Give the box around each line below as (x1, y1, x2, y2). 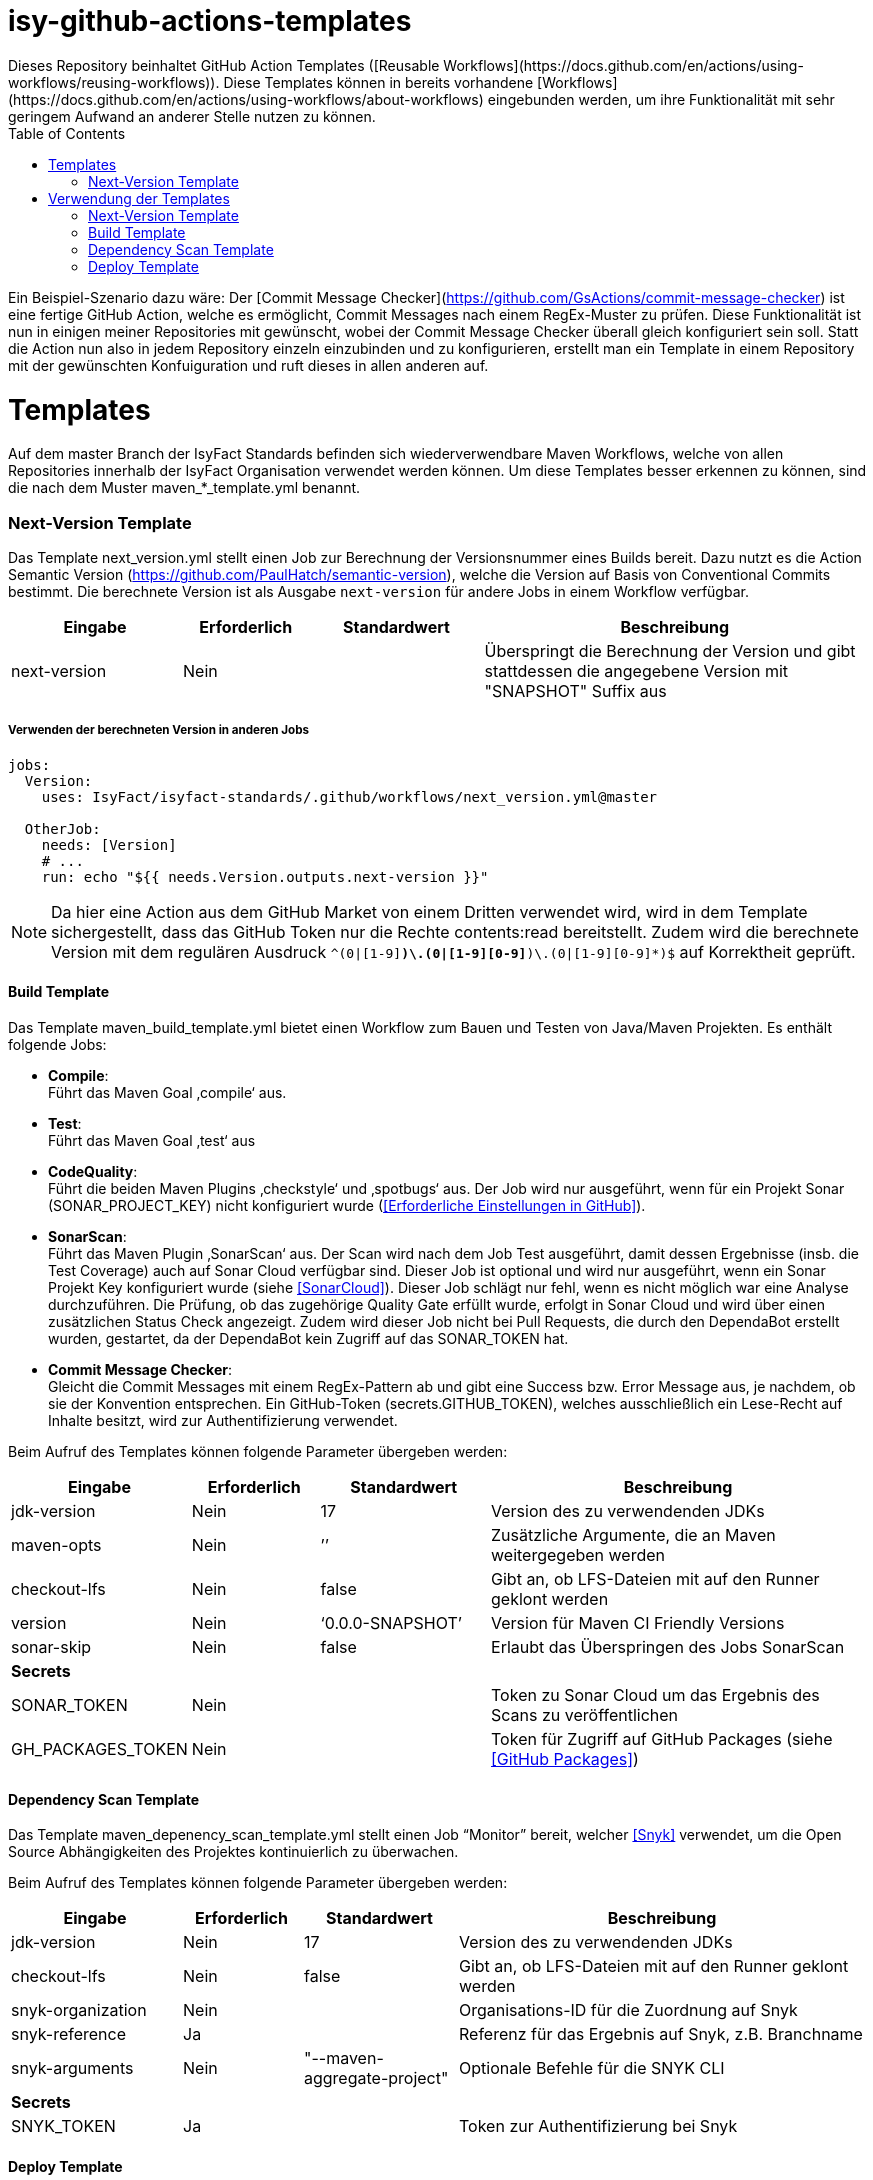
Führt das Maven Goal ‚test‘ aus (48, 1132, 256, 1149)
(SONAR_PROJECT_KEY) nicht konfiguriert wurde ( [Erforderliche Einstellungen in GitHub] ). (48, 1197, 646, 1214)
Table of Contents (8, 124, 126, 142)
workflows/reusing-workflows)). (8, 73, 220, 91)
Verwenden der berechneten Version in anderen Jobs (8, 723, 310, 738)
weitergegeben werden (491, 1545, 666, 1565)
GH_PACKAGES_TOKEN (11, 1739, 188, 1759)
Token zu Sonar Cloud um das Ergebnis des (491, 1685, 820, 1705)
